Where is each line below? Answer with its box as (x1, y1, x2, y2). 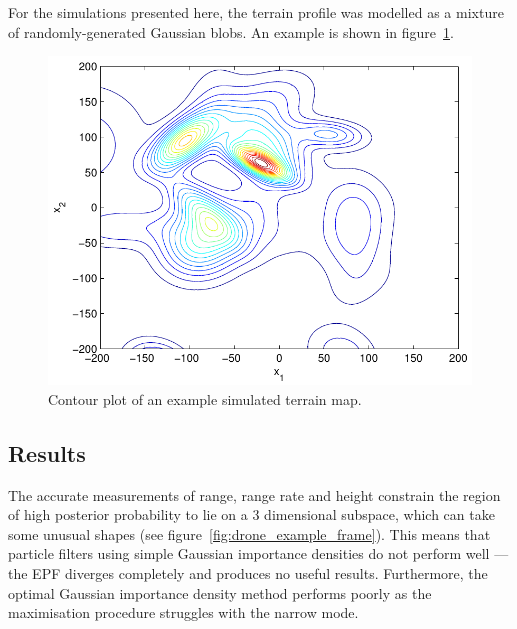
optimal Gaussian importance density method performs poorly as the (8, 582, 432, 603)
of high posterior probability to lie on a (8, 504, 248, 525)
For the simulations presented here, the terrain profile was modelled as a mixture (8, 2, 504, 22)
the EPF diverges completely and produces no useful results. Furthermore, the (8, 562, 488, 583)
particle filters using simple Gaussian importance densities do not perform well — (8, 543, 509, 564)
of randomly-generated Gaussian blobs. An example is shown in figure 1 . (8, 21, 454, 42)
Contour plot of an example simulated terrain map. (48, 388, 362, 409)
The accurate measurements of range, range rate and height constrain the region (8, 484, 501, 505)
